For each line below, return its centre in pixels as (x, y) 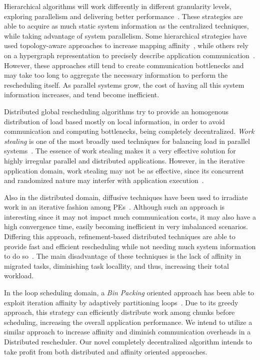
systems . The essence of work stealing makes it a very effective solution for (120, 151)
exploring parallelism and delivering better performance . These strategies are (123, 16)
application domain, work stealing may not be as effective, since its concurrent (124, 170)
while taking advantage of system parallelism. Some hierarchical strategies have (125, 35)
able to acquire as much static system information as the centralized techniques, (126, 26)
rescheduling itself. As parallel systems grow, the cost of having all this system (124, 84)
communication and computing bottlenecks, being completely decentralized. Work (129, 131)
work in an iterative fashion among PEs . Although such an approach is (114, 207)
